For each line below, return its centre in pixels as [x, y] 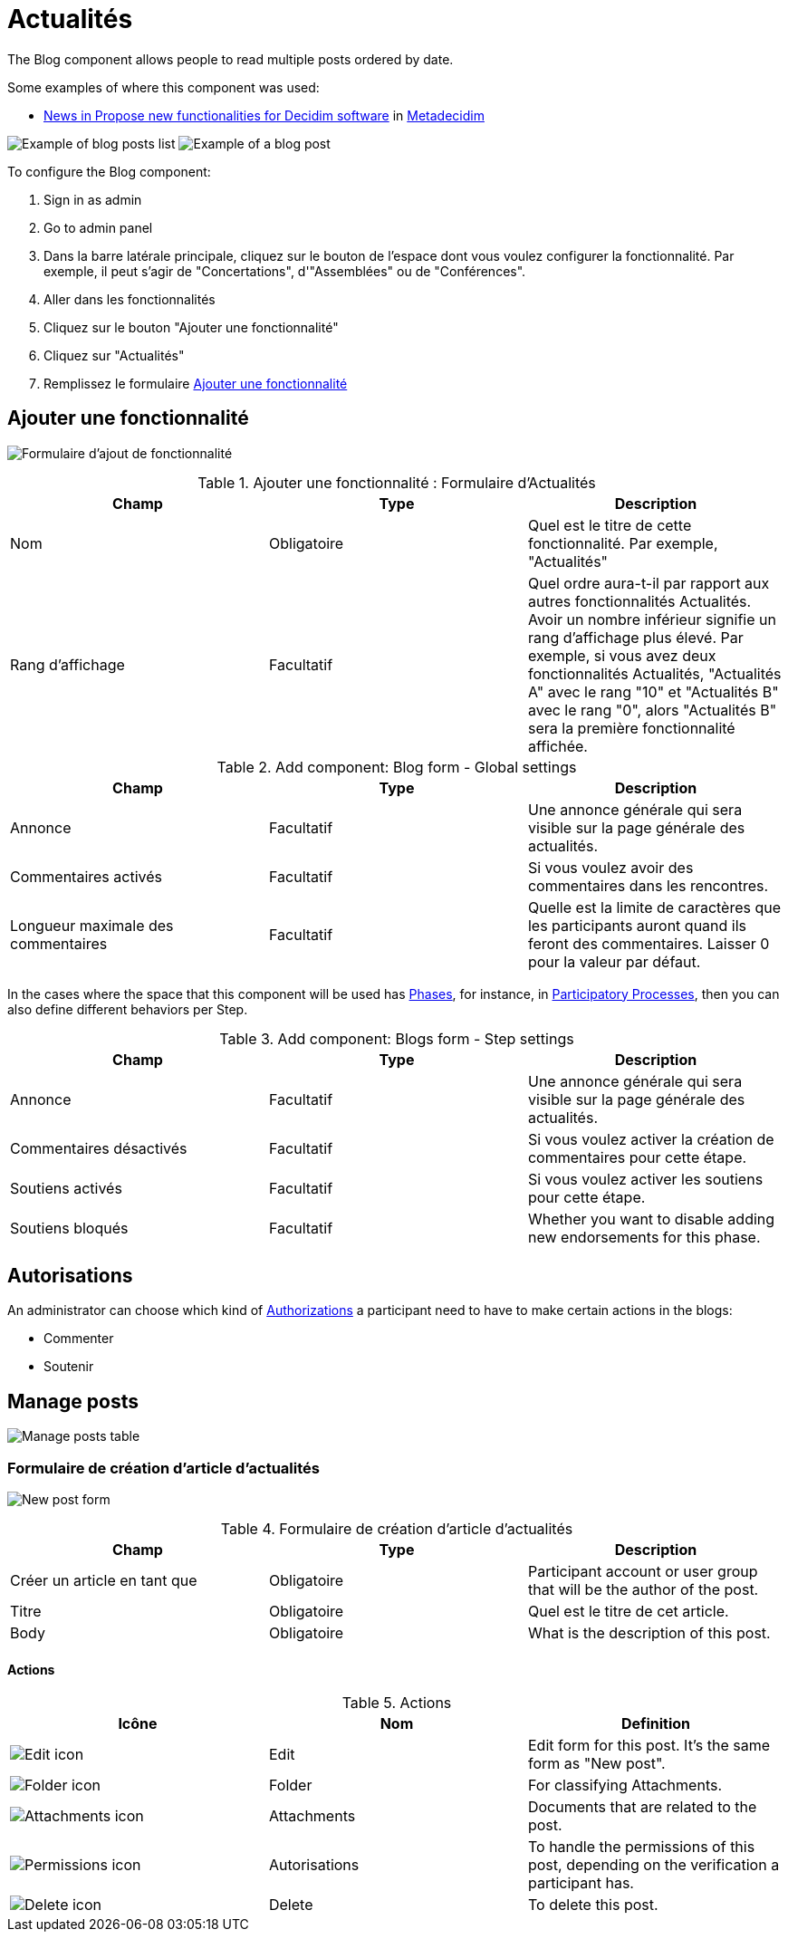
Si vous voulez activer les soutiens [645, 1179]
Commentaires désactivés [99, 1148]
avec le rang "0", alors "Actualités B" [652, 710]
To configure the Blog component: [109, 171]
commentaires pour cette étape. [637, 1157]
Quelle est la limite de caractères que [654, 907]
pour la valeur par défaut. [614, 961]
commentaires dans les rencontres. [648, 885]
